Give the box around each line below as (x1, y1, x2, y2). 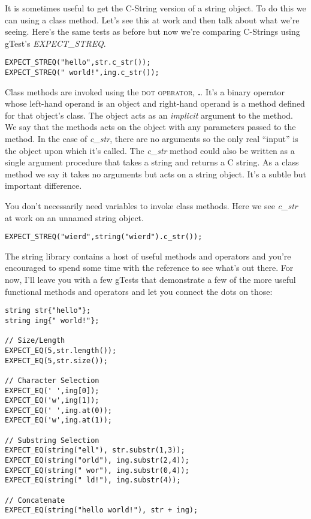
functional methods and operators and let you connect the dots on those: (5, 285, 273, 297)
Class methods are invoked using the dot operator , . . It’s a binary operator (5, 85, 285, 98)
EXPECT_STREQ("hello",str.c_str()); (5, 58, 151, 67)
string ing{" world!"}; (5, 316, 99, 325)
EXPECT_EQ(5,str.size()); (5, 356, 108, 365)
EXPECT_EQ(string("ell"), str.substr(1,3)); (5, 446, 185, 455)
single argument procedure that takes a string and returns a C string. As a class (5, 156, 299, 168)
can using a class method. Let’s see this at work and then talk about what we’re (5, 13, 300, 26)
